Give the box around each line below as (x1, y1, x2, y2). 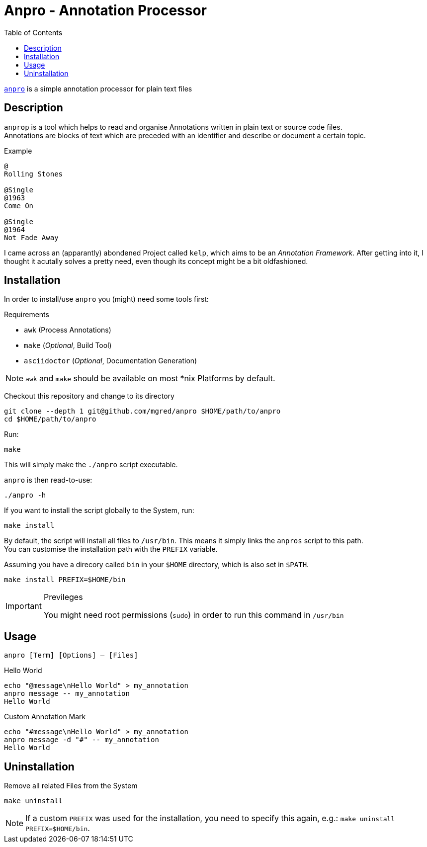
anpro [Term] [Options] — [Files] (4, 651, 138, 660)
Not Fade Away (4, 233, 59, 242)
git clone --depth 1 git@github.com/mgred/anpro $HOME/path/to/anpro (4, 407, 281, 416)
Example (4, 146, 32, 155)
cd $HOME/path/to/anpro (4, 415, 96, 423)
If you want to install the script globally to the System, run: (4, 506, 194, 515)
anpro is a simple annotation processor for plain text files (4, 84, 192, 93)
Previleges (43, 592, 83, 602)
